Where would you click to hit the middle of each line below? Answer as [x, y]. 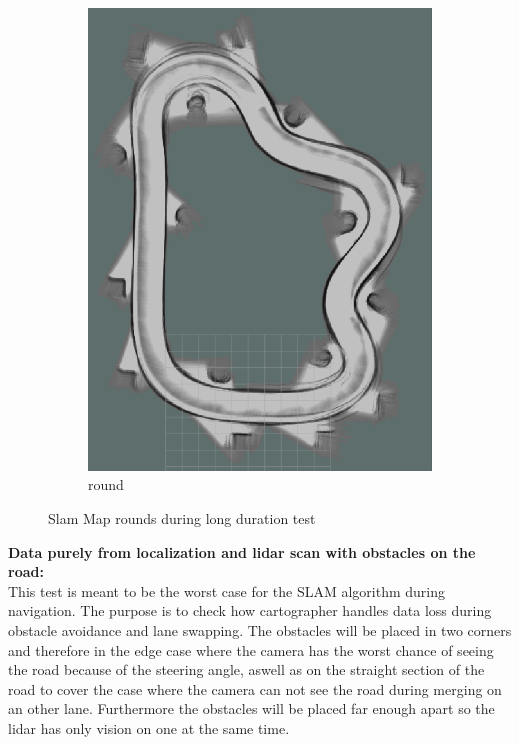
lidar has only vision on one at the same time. [149, 728]
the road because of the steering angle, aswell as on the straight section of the [246, 669]
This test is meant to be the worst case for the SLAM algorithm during [227, 590]
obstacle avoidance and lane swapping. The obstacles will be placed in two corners [260, 630]
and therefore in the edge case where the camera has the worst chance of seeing [251, 649]
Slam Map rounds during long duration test [182, 518]
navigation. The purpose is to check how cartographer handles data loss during [250, 610]
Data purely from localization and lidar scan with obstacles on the [242, 551]
